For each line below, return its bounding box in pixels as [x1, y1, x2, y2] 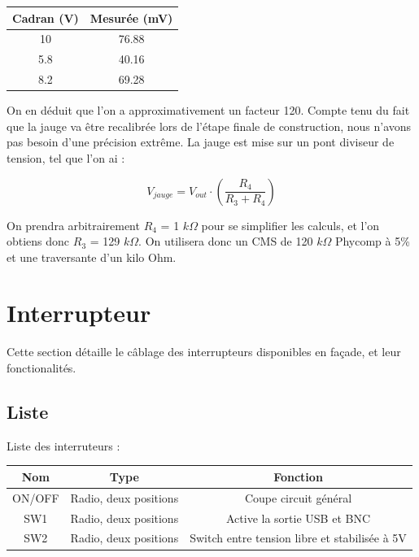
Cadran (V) [12, 9, 79, 26]
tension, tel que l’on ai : [7, 149, 125, 166]
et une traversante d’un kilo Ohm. [7, 248, 177, 265]
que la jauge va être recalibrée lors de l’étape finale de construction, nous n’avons [7, 117, 412, 134]
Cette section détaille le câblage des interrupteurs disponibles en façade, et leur [7, 343, 401, 360]
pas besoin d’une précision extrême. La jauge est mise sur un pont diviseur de [7, 133, 395, 150]
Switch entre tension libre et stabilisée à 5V [190, 529, 407, 546]
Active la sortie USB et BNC [226, 509, 371, 526]
